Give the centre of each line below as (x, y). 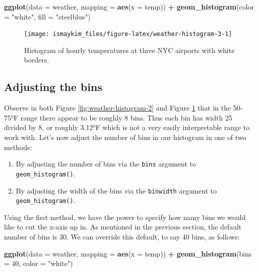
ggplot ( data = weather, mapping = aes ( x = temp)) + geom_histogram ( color (129, 6)
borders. (37, 60)
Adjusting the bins (53, 87)
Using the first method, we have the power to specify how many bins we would (125, 217)
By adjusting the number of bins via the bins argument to (106, 164)
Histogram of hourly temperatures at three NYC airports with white (130, 50)
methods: (18, 147)
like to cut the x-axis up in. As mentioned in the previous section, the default (123, 227)
